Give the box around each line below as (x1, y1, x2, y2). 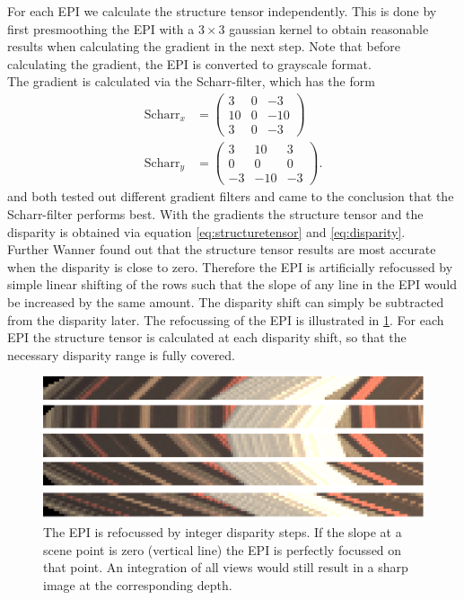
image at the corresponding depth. (43, 575, 232, 594)
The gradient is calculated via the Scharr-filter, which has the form (7, 72, 375, 91)
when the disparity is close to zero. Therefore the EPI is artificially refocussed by (7, 257, 453, 276)
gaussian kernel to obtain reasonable (229, 19, 429, 38)
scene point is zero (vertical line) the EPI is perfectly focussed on (43, 540, 402, 559)
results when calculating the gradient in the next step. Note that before (7, 37, 400, 56)
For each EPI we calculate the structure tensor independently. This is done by (7, 2, 437, 20)
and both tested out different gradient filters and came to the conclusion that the (7, 187, 454, 206)
